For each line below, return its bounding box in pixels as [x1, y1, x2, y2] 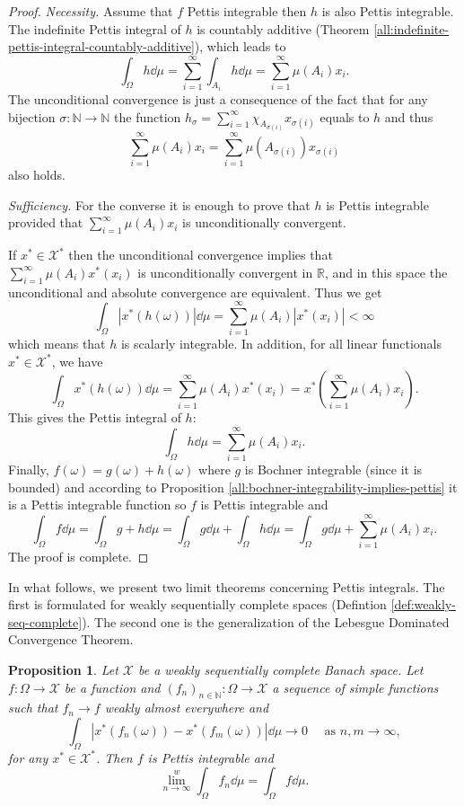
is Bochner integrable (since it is [244, 460, 423, 479]
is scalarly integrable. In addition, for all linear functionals [120, 334, 442, 353]
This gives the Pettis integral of [8, 408, 181, 427]
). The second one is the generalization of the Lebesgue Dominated [82, 612, 450, 631]
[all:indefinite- [373, 19, 450, 38]
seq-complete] [8, 612, 83, 631]
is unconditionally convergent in [137, 262, 313, 281]
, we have [51, 351, 103, 370]
